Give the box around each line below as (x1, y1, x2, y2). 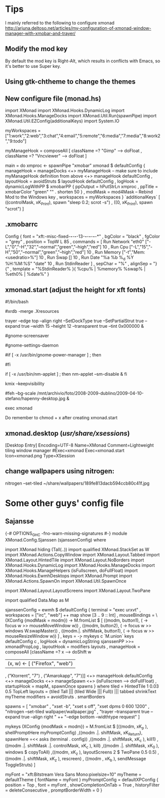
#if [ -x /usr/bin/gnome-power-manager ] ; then (5, 352, 102, 358)
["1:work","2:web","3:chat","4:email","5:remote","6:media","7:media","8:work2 (5, 133, 161, 139)
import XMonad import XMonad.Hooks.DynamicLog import (5, 107, 125, 113)
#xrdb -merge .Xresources (5, 308, 59, 314)
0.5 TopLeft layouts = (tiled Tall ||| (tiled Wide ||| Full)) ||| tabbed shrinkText (5, 688, 157, 694)
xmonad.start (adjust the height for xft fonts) (5, 286, 146, 294)
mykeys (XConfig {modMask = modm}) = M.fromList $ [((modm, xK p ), (5, 723, 148, 731)
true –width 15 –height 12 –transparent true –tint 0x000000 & (21, 323, 144, 329)
